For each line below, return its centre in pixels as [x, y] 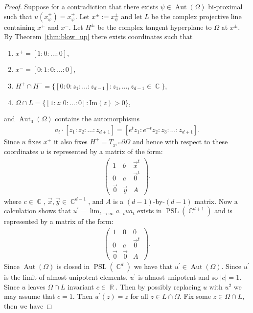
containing [20, 27]
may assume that [30, 296]
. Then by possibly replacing [158, 286]
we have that [153, 266]
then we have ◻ [28, 305]
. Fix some [195, 296]
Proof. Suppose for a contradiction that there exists [81, 6]
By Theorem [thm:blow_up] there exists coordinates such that [98, 36]
